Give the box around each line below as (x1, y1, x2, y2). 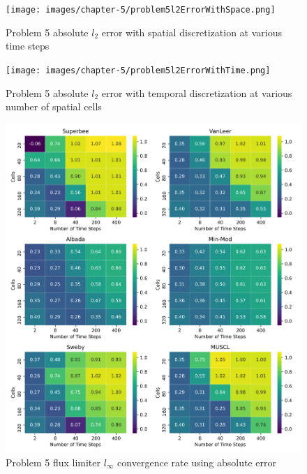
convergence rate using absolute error (117, 454, 276, 469)
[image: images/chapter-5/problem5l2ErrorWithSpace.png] (6, 5, 276, 15)
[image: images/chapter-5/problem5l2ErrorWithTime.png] (6, 65, 271, 75)
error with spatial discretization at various (101, 24, 283, 39)
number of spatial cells (6, 99, 102, 114)
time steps (6, 38, 50, 53)
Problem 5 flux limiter (6, 454, 101, 469)
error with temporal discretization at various (101, 85, 292, 100)
